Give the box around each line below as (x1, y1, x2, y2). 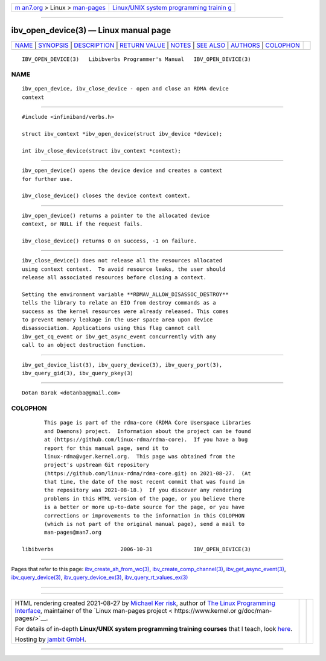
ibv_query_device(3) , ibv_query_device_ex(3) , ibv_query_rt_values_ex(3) (11, 574, 188, 581)
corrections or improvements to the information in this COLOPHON (44, 512, 245, 519)
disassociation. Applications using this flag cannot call (22, 324, 200, 332)
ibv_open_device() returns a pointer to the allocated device (22, 212, 210, 219)
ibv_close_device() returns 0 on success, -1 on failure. (22, 237, 197, 244)
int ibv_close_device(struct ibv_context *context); (22, 147, 181, 154)
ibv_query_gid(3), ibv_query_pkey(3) (22, 370, 134, 377)
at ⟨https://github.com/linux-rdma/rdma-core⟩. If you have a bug (44, 436, 248, 443)
